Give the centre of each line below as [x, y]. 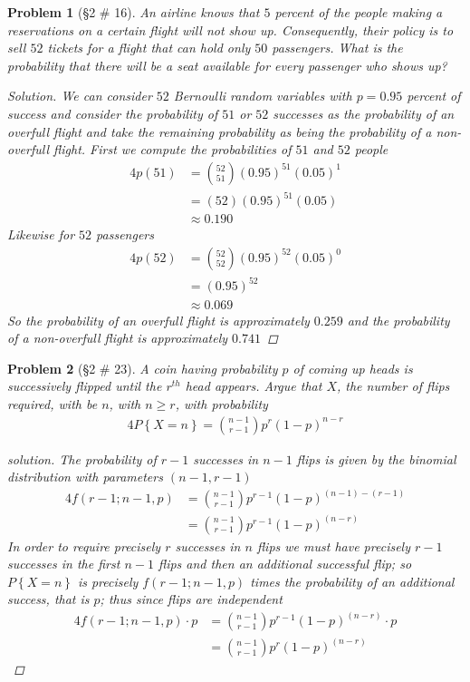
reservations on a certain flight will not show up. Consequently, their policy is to [230, 29]
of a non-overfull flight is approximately [118, 338]
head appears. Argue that [254, 386]
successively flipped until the [85, 386]
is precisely [108, 581]
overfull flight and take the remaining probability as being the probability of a [220, 131]
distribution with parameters [85, 477]
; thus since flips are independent [191, 599]
